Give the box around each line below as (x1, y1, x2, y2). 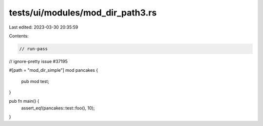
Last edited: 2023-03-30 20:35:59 (9, 24, 78, 30)
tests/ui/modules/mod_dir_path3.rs (9, 7, 157, 18)
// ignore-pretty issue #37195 (9, 58, 68, 64)
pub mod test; (21, 78, 50, 84)
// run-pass (19, 46, 48, 51)
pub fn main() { (9, 98, 39, 104)
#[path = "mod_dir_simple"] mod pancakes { (9, 67, 98, 73)
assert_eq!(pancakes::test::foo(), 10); (21, 105, 95, 111)
